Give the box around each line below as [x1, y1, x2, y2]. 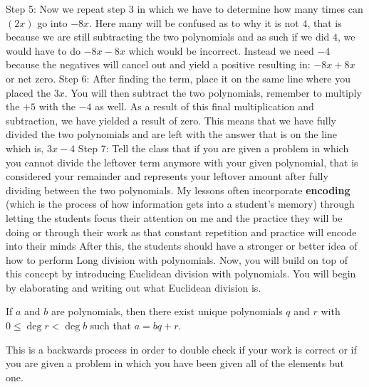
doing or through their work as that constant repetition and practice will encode [6, 224, 357, 239]
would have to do [6, 43, 80, 58]
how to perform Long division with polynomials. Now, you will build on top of [6, 252, 348, 267]
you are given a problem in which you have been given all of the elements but [6, 356, 344, 371]
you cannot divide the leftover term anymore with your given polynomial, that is [6, 154, 358, 169]
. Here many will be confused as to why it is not [89, 15, 299, 30]
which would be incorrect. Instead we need [128, 43, 314, 58]
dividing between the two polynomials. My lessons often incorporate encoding [6, 182, 350, 197]
